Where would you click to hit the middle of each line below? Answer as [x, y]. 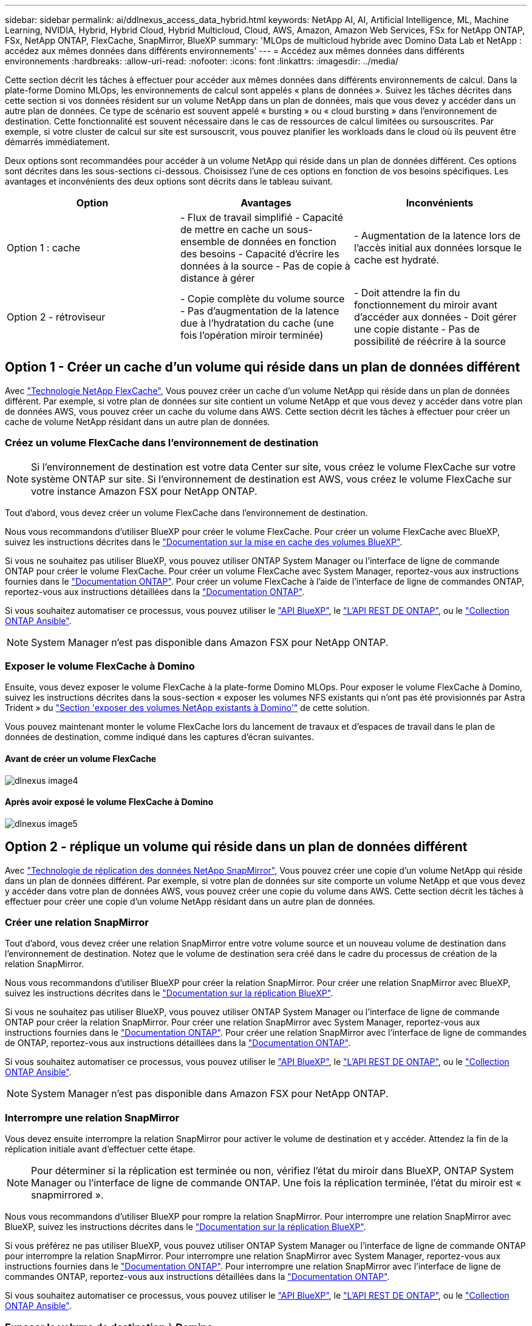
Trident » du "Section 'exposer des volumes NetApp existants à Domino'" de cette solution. [187, 708]
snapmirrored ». [67, 1195]
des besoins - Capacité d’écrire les [260, 254]
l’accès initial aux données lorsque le [438, 248]
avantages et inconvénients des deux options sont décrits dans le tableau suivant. [169, 181]
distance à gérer [217, 278]
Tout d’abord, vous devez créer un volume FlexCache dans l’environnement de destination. [186, 512]
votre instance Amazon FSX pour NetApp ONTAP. [144, 491]
